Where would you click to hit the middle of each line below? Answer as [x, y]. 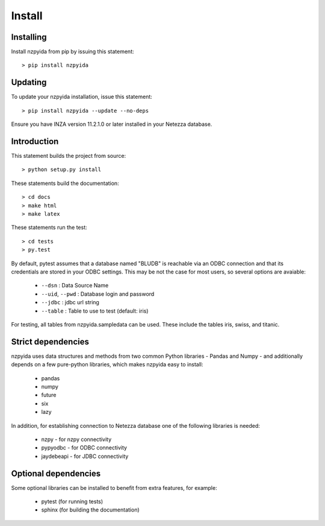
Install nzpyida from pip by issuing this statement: [73, 52]
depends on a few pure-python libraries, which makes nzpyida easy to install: [107, 365]
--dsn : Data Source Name [75, 286]
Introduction [35, 141]
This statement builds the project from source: [69, 156]
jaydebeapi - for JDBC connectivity [85, 456]
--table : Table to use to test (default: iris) [95, 311]
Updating [29, 82]
